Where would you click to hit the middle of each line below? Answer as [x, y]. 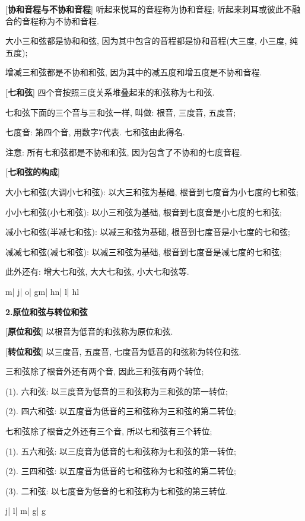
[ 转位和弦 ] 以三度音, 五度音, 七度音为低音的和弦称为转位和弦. [123, 351]
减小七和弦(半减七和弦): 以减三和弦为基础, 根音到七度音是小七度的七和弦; [148, 232]
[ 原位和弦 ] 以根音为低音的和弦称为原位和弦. [89, 331]
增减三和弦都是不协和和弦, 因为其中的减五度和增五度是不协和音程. [134, 72]
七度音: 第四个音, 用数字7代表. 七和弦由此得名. [95, 132]
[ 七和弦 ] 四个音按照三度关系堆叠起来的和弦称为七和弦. [110, 92]
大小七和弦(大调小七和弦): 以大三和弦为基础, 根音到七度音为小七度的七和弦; [152, 191]
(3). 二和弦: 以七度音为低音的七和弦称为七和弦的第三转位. [117, 490]
